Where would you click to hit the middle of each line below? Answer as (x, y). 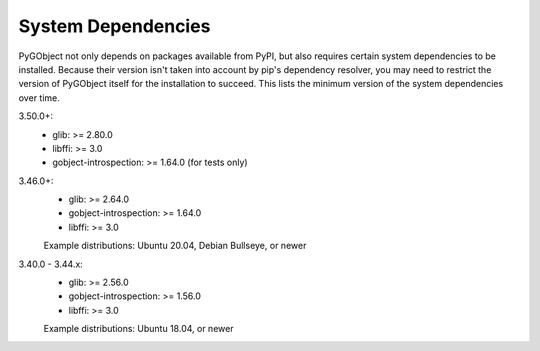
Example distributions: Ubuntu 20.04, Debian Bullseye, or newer (175, 246)
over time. (39, 97)
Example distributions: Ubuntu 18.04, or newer (138, 329)
